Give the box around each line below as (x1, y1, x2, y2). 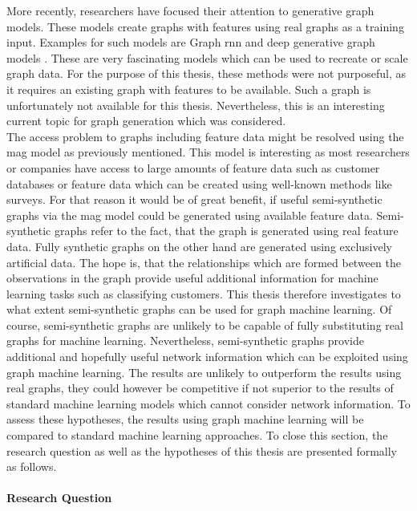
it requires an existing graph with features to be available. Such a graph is (6, 80, 371, 97)
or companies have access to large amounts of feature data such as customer (6, 159, 380, 176)
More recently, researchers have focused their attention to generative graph (6, 2, 374, 18)
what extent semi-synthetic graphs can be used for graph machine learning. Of (6, 301, 392, 318)
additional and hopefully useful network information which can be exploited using (6, 348, 408, 365)
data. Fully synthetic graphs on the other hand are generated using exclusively (6, 237, 392, 254)
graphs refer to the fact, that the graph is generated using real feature (54, 222, 399, 239)
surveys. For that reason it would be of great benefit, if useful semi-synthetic (6, 191, 383, 208)
